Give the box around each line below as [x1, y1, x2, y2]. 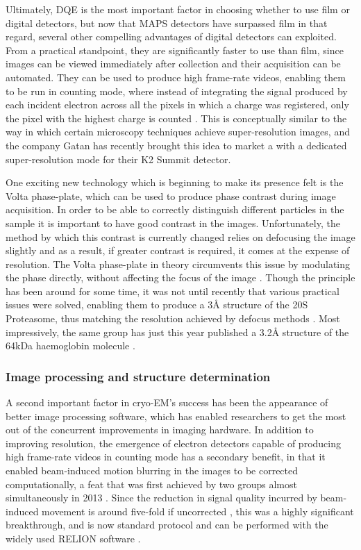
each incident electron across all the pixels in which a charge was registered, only [6, 97, 349, 112]
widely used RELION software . [6, 531, 141, 545]
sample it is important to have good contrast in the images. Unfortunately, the [6, 215, 340, 230]
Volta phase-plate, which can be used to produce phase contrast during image [6, 188, 336, 203]
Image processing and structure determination [6, 367, 271, 385]
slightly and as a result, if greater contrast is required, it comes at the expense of [6, 243, 350, 258]
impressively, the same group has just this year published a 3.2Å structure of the [6, 324, 349, 339]
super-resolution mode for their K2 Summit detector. [6, 151, 231, 166]
